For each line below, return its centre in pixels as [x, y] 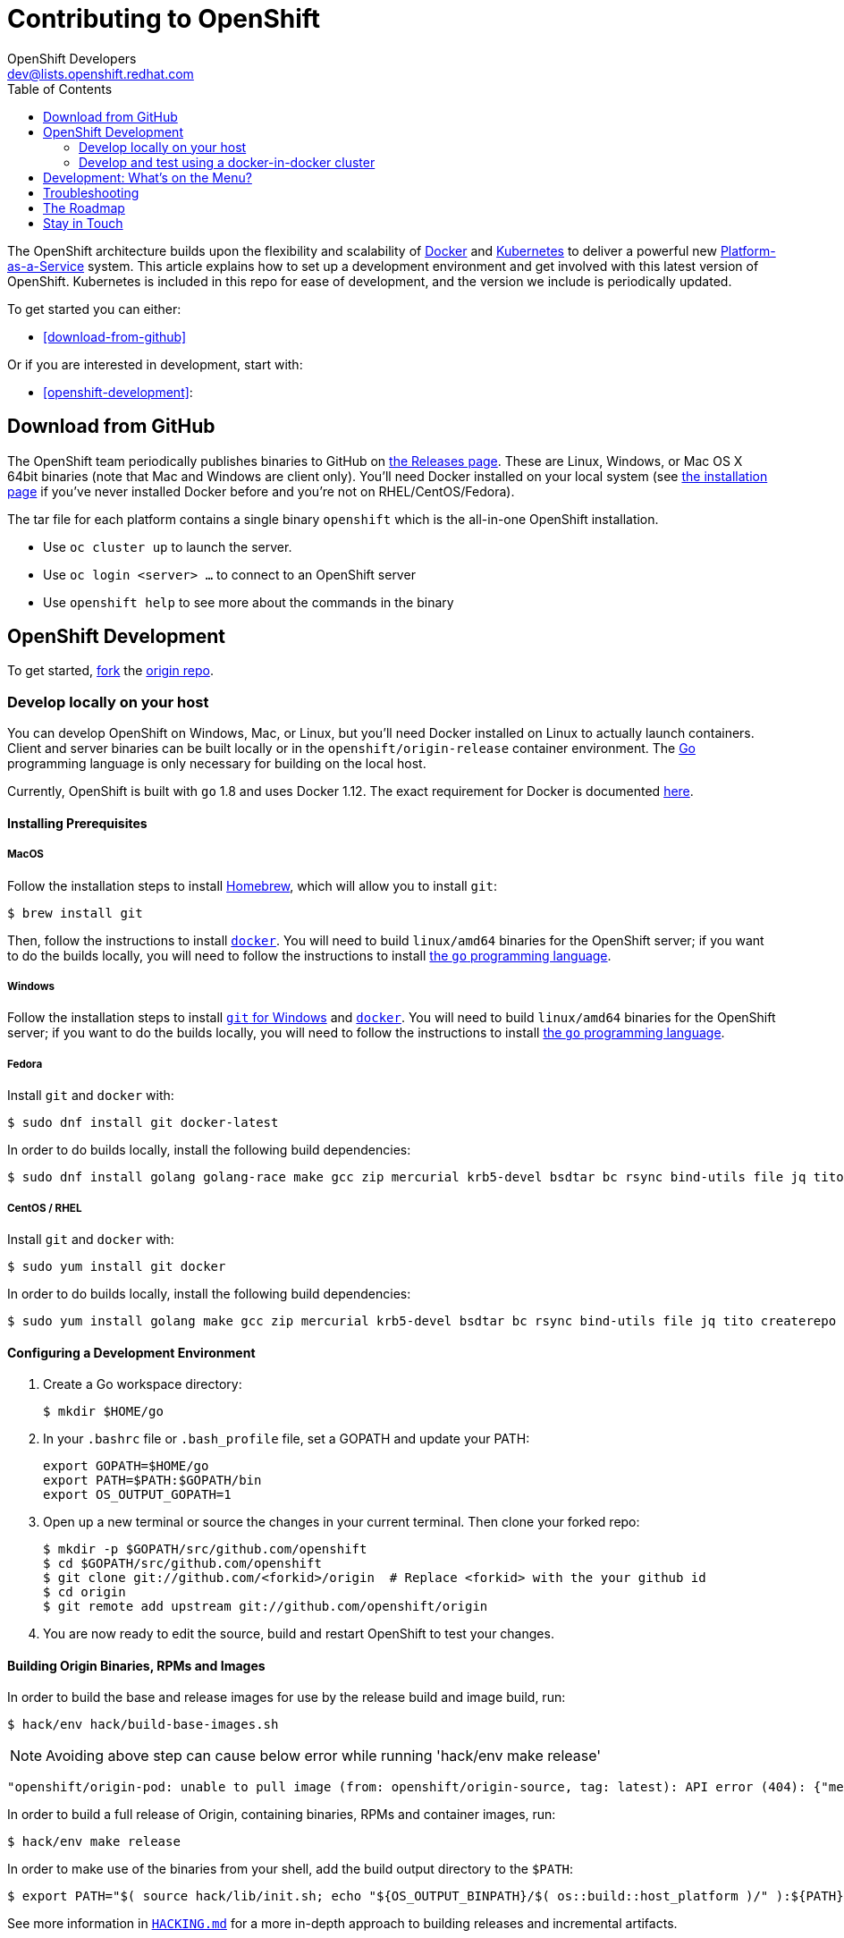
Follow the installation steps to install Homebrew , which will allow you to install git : [252, 885]
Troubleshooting [91, 192]
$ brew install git [75, 913]
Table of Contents [60, 89]
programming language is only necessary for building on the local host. [217, 764]
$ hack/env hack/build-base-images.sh [143, 1725]
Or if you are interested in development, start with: [155, 364]
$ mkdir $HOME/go [103, 1412]
